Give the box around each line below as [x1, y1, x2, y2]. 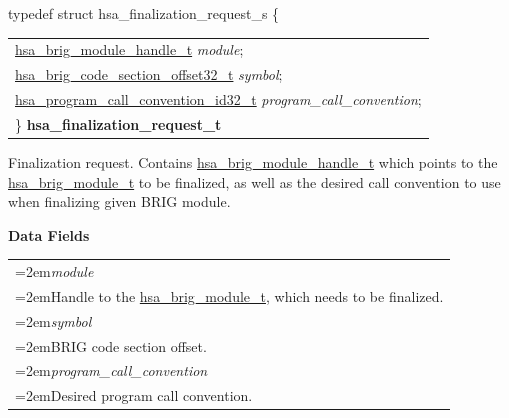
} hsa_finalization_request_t [15, 113, 222, 134]
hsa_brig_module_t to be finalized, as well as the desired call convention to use [8, 171, 501, 192]
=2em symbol [15, 310, 92, 331]
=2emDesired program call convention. [15, 385, 253, 406]
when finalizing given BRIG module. [8, 191, 231, 212]
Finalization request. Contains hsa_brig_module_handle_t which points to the [8, 151, 498, 172]
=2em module [15, 261, 94, 282]
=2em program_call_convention [15, 360, 208, 381]
